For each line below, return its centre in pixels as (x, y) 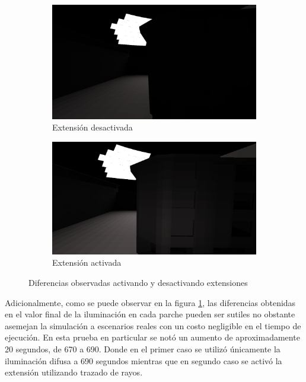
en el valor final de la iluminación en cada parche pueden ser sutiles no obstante (150, 314)
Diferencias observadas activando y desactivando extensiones (138, 282)
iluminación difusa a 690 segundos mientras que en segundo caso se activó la (144, 360)
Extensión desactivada (93, 127)
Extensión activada (87, 262)
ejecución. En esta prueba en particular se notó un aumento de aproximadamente (152, 337)
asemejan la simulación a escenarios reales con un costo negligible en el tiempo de (153, 325)
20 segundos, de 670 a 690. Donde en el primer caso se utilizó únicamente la (143, 348)
